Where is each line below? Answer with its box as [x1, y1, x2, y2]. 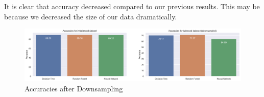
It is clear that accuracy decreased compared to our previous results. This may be [4, 1, 260, 11]
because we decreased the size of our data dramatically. [4, 11, 177, 21]
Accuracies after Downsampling [25, 83, 123, 93]
